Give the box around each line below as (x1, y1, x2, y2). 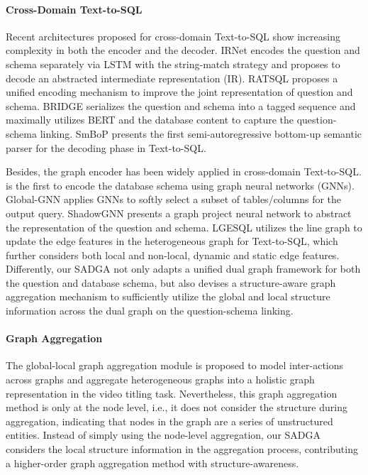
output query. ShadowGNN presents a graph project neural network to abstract (6, 205, 352, 220)
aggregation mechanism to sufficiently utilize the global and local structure (6, 289, 330, 304)
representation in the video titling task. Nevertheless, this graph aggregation (6, 386, 338, 400)
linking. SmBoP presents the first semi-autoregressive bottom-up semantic (40, 126, 362, 141)
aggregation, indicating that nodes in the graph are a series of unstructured (6, 413, 333, 428)
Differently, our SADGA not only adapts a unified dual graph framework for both (6, 261, 361, 276)
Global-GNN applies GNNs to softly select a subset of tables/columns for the (6, 192, 342, 207)
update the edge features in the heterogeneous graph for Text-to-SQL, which (6, 234, 338, 249)
